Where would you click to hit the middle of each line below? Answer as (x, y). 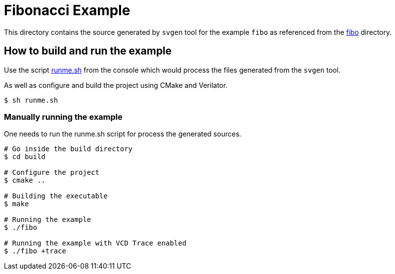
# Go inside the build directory (68, 149)
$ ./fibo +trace (35, 251)
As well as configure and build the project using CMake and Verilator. (116, 85)
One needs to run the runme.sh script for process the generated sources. (123, 134)
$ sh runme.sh (31, 100)
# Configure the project (52, 173)
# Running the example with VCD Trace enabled (95, 243)
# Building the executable (56, 196)
